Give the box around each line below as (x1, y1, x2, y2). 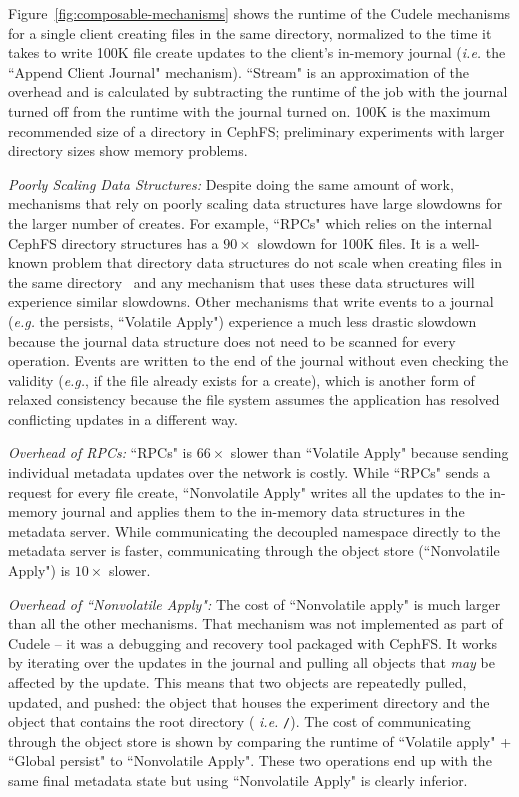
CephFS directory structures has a (8, 232, 219, 253)
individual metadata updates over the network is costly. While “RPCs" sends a (8, 462, 491, 483)
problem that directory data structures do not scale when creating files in (52, 252, 503, 273)
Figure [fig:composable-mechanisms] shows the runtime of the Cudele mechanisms (8, 3, 511, 23)
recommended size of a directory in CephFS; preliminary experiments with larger (8, 120, 505, 141)
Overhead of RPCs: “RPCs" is (8, 442, 192, 463)
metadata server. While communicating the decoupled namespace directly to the (8, 520, 501, 541)
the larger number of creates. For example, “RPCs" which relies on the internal (8, 212, 492, 233)
